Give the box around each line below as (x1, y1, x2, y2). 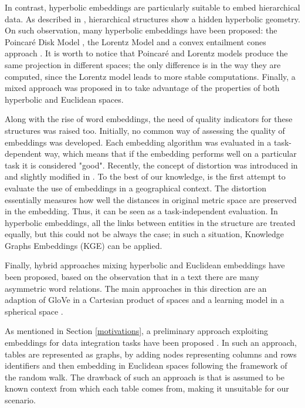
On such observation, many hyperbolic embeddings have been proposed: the (5, 24, 277, 36)
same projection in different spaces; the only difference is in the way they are (5, 58, 281, 70)
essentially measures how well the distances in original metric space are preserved (5, 193, 297, 205)
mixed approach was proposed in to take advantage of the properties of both (5, 82, 280, 94)
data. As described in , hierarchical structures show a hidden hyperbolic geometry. (5, 12, 300, 25)
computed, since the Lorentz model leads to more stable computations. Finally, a (5, 70, 296, 82)
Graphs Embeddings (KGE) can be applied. (5, 239, 162, 251)
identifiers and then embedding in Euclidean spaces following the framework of (5, 359, 287, 372)
